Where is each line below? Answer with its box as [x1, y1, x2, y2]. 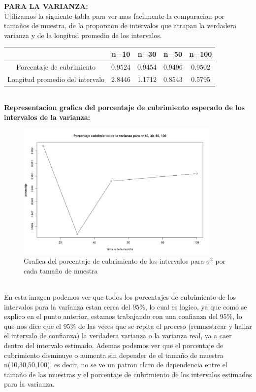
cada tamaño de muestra [24, 265, 98, 275]
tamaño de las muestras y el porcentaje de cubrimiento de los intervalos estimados [4, 369, 252, 379]
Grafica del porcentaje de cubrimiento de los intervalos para [24, 256, 204, 266]
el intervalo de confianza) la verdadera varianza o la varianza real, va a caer [4, 330, 232, 341]
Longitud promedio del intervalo [7, 74, 105, 84]
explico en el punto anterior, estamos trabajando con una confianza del [4, 311, 218, 321]
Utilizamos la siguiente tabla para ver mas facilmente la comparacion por [4, 10, 224, 21]
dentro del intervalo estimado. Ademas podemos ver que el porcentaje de [4, 340, 224, 350]
